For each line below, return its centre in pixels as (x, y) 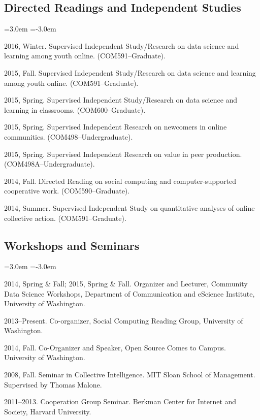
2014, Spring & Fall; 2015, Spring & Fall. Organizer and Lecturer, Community (126, 283)
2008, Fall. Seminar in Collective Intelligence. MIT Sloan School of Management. (130, 375)
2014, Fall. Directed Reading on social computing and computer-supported (120, 181)
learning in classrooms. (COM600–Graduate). (75, 109)
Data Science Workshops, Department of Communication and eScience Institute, (129, 293)
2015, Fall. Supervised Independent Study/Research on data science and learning (130, 72)
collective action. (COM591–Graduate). (65, 218)
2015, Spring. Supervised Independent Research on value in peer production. (123, 154)
